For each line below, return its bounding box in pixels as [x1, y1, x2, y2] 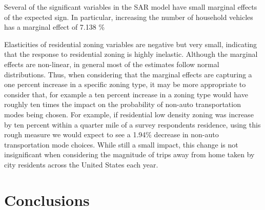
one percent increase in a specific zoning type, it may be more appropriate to [4, 79, 246, 90]
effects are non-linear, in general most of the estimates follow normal [4, 58, 219, 69]
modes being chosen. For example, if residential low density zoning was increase [4, 109, 254, 119]
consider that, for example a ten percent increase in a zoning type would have [4, 89, 248, 99]
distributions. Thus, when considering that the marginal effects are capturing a [4, 69, 252, 79]
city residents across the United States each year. [4, 159, 158, 170]
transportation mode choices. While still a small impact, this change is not [4, 139, 238, 150]
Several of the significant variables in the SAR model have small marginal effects [4, 2, 257, 12]
